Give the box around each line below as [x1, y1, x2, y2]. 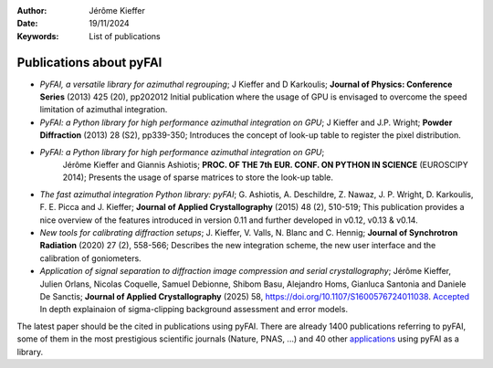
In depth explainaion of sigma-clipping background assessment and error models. [39, 304, 349, 315]
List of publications [89, 30, 161, 41]
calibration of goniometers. [39, 252, 142, 264]
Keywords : [16, 30, 59, 41]
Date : [16, 18, 38, 29]
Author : [16, 5, 47, 16]
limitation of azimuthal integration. [39, 104, 168, 115]
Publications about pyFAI [16, 55, 163, 70]
